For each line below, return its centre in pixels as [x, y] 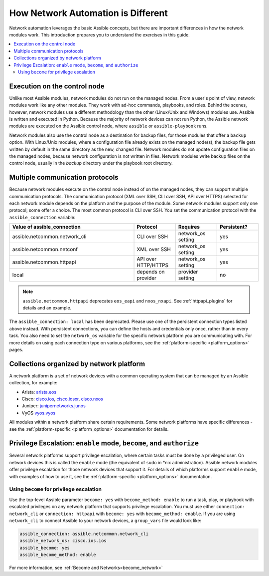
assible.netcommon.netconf [45, 250]
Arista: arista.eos [39, 392]
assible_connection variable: [42, 217]
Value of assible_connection [46, 227]
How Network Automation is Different [88, 13]
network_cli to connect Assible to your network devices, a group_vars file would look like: [105, 520]
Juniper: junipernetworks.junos [54, 406]
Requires [189, 227]
